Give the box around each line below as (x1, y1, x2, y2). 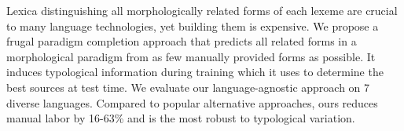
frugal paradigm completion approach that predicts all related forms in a (6, 33, 357, 49)
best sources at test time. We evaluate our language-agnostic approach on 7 (6, 78, 370, 95)
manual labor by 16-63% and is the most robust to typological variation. (6, 110, 355, 126)
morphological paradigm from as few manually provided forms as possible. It (6, 48, 376, 64)
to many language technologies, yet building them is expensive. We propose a (6, 17, 379, 34)
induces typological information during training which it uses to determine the (6, 64, 384, 80)
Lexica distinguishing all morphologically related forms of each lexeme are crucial (6, 2, 398, 18)
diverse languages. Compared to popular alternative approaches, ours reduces (6, 94, 378, 111)
